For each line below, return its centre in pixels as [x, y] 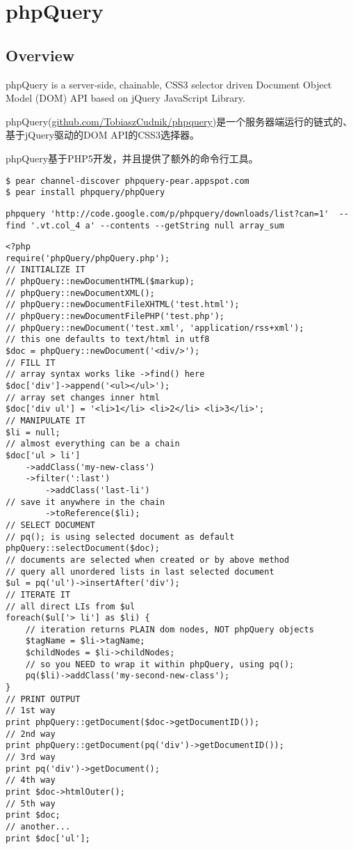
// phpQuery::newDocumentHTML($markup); [100, 282]
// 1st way [31, 711]
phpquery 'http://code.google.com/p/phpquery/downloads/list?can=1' [167, 213]
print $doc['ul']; [48, 838]
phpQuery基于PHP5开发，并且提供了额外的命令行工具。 [132, 158]
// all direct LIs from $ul [71, 606]
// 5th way [31, 803]
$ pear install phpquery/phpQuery [85, 193]
